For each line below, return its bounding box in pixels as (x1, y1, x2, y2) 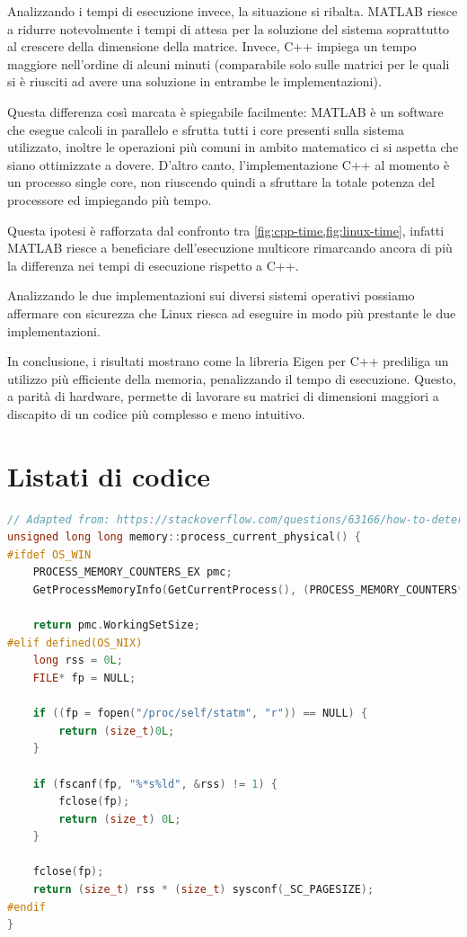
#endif (7, 900, 46, 914)
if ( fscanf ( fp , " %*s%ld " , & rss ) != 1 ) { (32, 777, 278, 790)
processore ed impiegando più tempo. (7, 190, 212, 209)
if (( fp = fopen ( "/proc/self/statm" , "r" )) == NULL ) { (32, 707, 368, 720)
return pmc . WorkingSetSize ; (32, 619, 200, 632)
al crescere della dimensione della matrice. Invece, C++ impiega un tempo (7, 37, 417, 56)
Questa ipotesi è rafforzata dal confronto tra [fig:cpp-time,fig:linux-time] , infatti (7, 220, 445, 239)
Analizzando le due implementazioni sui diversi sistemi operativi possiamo (7, 286, 415, 305)
